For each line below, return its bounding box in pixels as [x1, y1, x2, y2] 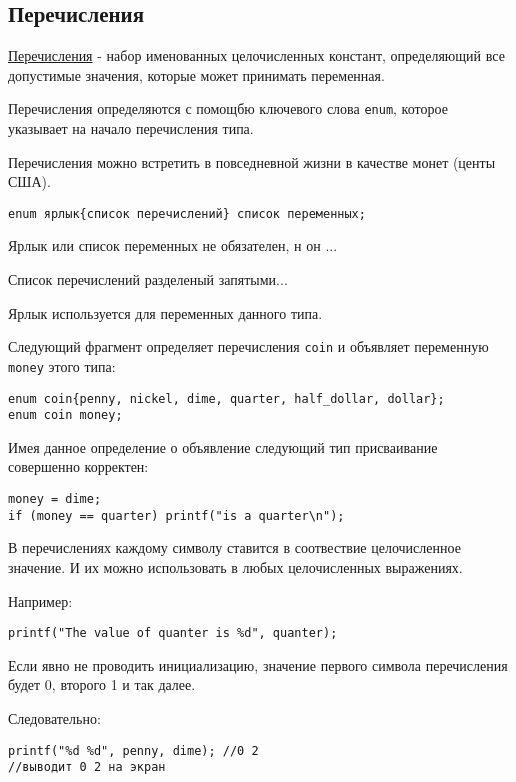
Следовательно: [8, 708, 101, 729]
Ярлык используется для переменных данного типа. [8, 302, 323, 323]
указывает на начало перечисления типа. [8, 118, 254, 139]
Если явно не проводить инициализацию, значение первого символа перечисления [8, 654, 508, 675]
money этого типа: [8, 355, 116, 376]
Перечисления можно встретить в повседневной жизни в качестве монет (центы [8, 151, 496, 172]
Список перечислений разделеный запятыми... [8, 269, 288, 290]
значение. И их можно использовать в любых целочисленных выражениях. [8, 556, 463, 577]
